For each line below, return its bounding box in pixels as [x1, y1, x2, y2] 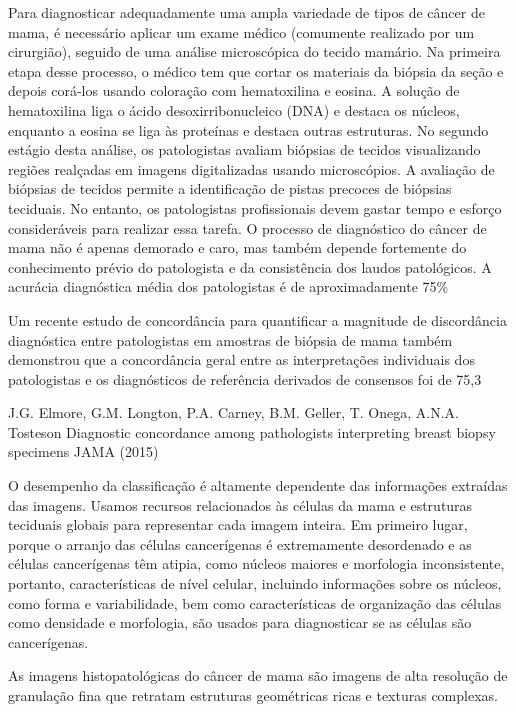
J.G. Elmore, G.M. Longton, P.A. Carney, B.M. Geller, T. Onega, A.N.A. [8, 402, 459, 423]
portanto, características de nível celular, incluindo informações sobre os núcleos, [8, 573, 502, 594]
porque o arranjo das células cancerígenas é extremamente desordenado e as [8, 533, 472, 554]
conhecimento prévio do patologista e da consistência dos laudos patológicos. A [8, 256, 492, 277]
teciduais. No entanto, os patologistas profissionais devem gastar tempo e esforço [8, 197, 502, 218]
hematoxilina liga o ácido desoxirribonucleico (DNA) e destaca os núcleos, [8, 99, 460, 120]
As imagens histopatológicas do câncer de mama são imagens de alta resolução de [8, 665, 508, 686]
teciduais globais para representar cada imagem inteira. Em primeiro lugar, [8, 514, 468, 535]
